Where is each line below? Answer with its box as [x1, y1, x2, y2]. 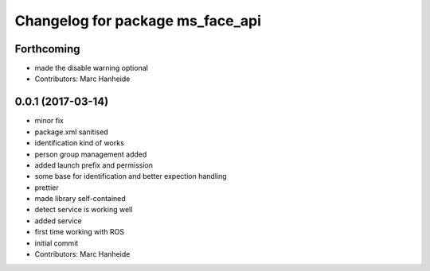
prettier [34, 183, 59, 192]
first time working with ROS [34, 227, 125, 237]
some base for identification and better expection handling [34, 172, 227, 181]
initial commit [34, 238, 79, 248]
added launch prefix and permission [34, 160, 153, 170]
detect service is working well [34, 205, 133, 215]
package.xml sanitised [34, 127, 109, 137]
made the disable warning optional [34, 64, 149, 73]
